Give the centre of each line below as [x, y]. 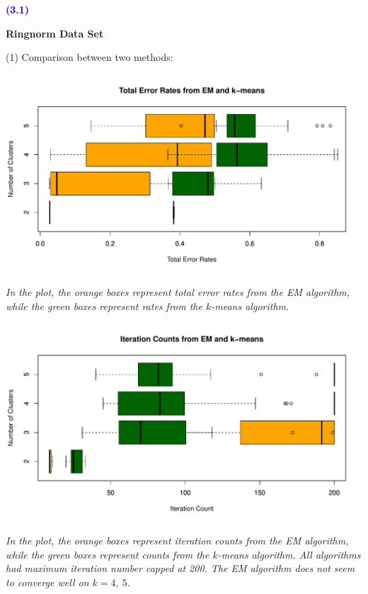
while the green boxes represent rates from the [104, 305]
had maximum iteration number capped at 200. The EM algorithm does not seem [180, 568]
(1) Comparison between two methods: [90, 57]
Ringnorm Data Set [55, 33]
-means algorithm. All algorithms [289, 554]
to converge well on [47, 582]
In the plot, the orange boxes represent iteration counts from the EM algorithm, [177, 541]
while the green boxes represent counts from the [108, 554]
